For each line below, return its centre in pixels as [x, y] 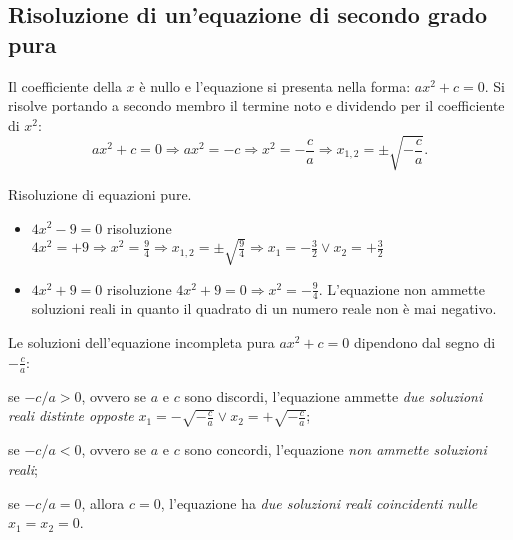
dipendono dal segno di [424, 342]
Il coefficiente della [65, 85]
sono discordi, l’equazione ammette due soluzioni [333, 395]
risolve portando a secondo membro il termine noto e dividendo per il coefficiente [256, 105]
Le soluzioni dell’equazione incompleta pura [141, 342]
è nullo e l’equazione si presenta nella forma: [275, 85]
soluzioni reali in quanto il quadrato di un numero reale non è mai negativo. [264, 308]
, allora [103, 502]
